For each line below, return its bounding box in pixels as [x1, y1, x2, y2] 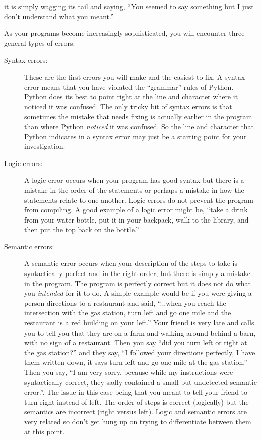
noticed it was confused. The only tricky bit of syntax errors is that [24, 101, 232, 112]
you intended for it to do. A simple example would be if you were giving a [24, 288, 252, 298]
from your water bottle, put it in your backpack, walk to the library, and [24, 214, 249, 225]
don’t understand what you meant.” [4, 11, 114, 21]
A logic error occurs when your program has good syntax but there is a [24, 175, 244, 185]
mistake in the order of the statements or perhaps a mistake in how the [24, 184, 244, 195]
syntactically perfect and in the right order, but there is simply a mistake [24, 268, 250, 279]
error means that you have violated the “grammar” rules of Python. [24, 81, 234, 92]
